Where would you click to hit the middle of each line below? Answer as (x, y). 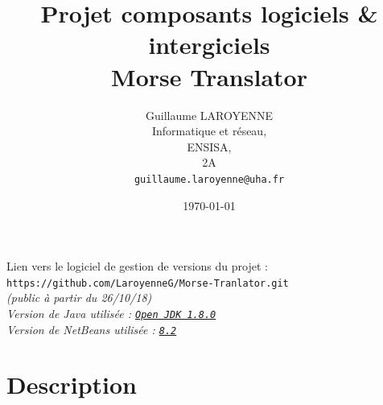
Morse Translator (209, 76)
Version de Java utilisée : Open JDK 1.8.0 (111, 313)
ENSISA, (209, 146)
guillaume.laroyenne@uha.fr (209, 179)
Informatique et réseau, (209, 131)
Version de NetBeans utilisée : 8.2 (92, 329)
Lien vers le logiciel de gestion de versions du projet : (137, 266)
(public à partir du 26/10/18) (79, 298)
